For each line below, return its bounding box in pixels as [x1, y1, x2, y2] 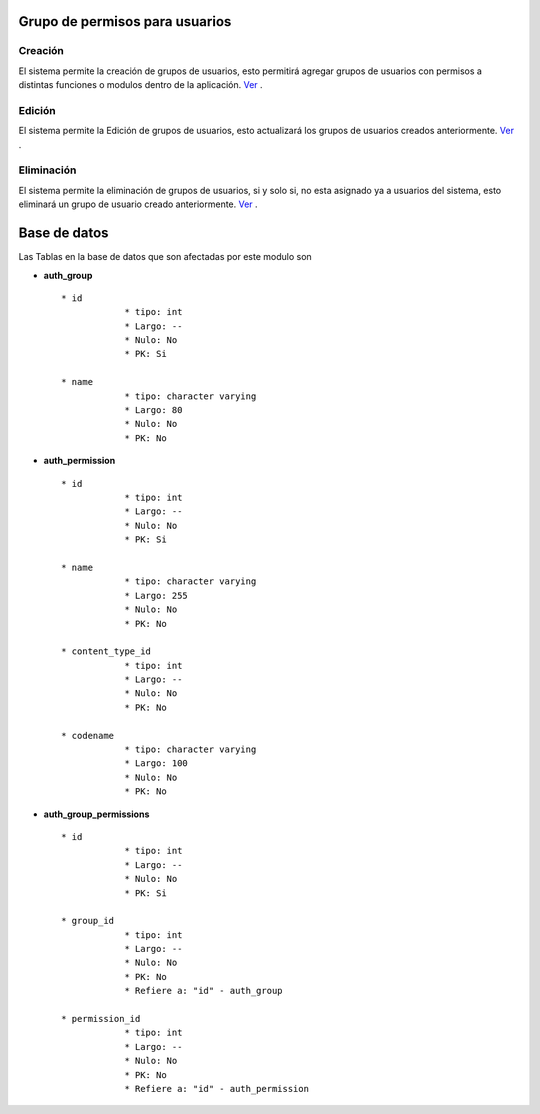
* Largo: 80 [124, 405, 183, 416]
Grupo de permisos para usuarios [18, 13, 232, 30]
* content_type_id [61, 646, 152, 657]
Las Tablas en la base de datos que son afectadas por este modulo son [18, 251, 312, 263]
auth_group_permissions [43, 808, 150, 820]
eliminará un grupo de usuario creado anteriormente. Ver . [18, 198, 259, 210]
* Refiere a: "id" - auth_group [124, 985, 284, 997]
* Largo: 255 [124, 590, 189, 601]
